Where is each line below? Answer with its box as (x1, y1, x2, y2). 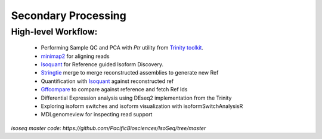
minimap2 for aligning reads (41, 52, 110, 60)
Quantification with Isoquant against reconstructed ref (41, 78, 174, 85)
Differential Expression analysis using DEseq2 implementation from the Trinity (41, 94, 232, 101)
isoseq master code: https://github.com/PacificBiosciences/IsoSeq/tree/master (11, 124, 206, 131)
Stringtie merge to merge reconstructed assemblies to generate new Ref (41, 69, 219, 76)
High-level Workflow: (11, 26, 98, 37)
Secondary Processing (11, 9, 126, 22)
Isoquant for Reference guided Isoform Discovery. (41, 60, 164, 68)
